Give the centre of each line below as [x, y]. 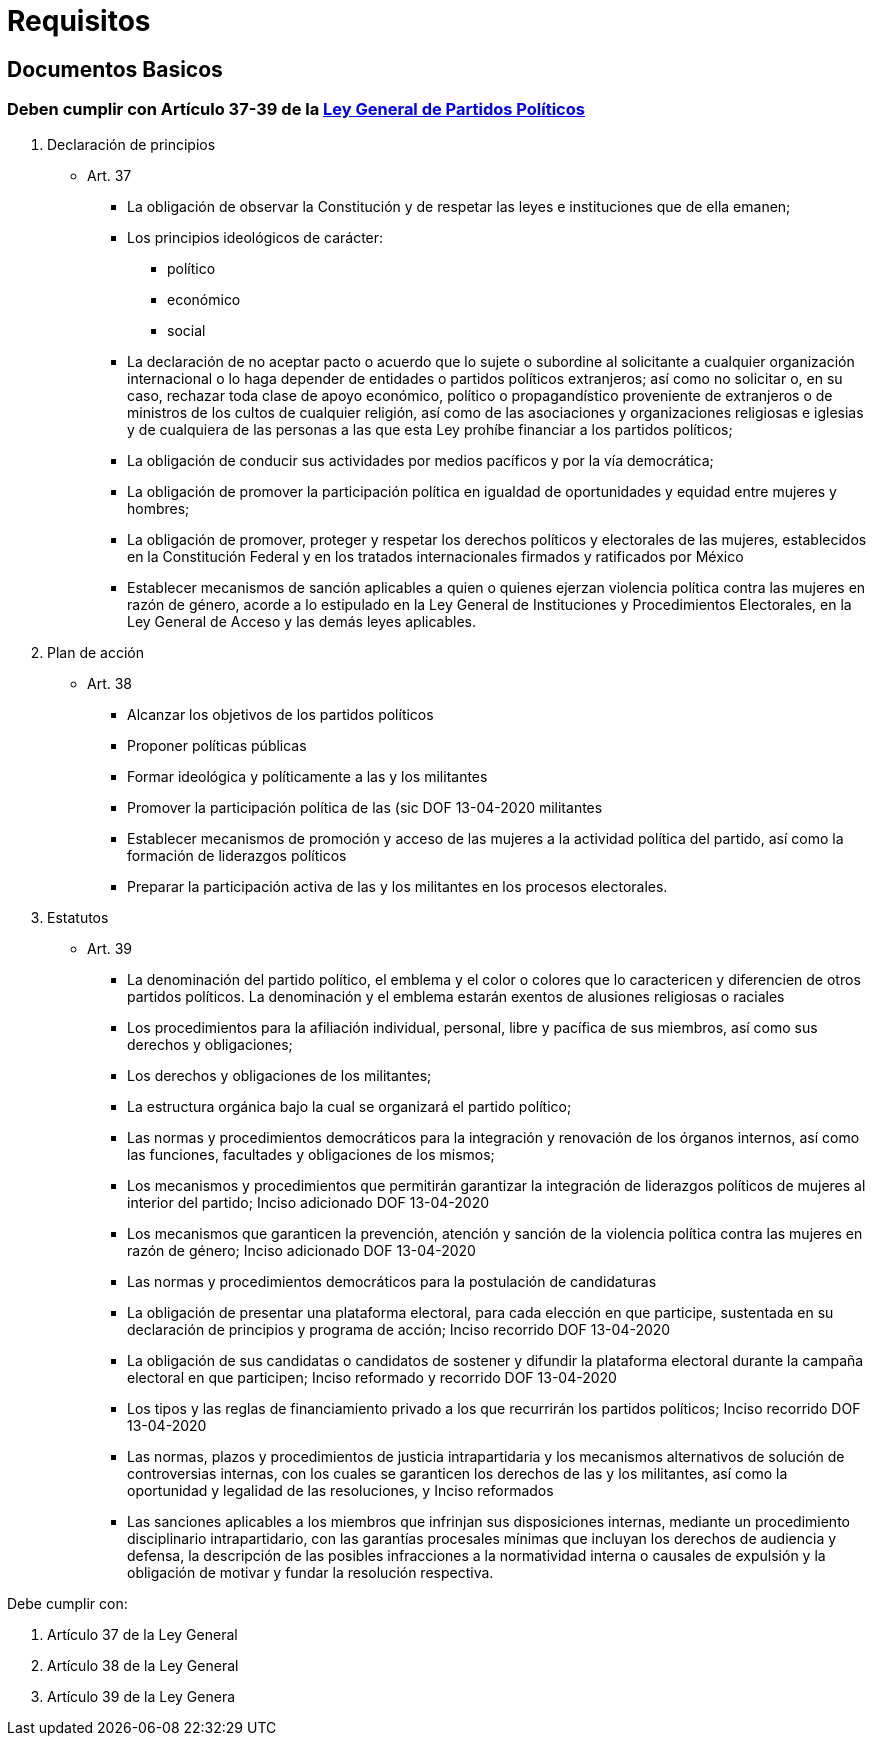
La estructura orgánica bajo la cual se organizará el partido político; [349, 1106]
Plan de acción [95, 652]
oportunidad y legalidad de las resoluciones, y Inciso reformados [340, 1490]
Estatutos [78, 917]
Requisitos [79, 21]
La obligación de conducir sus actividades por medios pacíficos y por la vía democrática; [420, 460]
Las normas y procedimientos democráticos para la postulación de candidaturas [392, 1281]
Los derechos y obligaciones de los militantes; [279, 1075]
